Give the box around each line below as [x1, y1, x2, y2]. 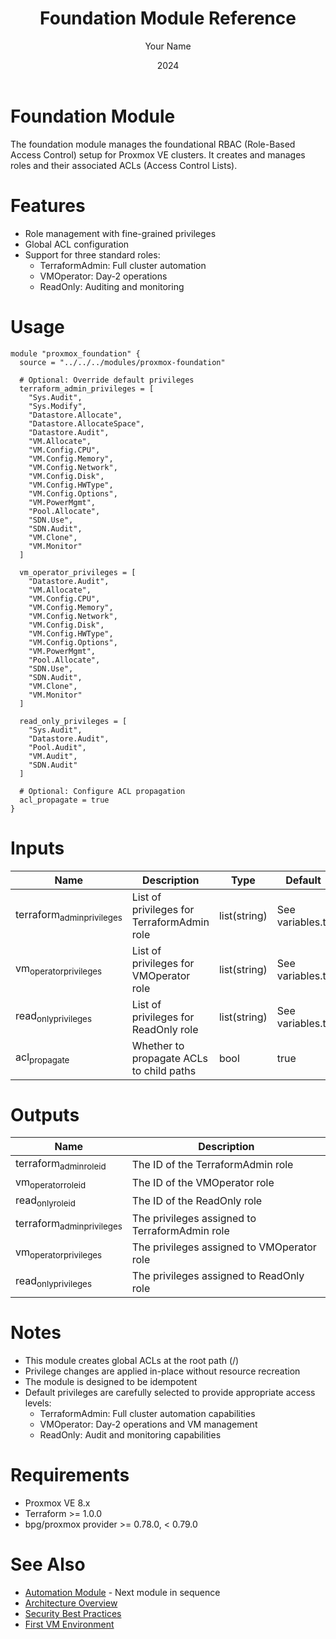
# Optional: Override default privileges [19, 375, 195, 385]
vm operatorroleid [15, 1175, 87, 1191]
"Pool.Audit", [28, 742, 87, 752]
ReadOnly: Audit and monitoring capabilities [39, 1428, 222, 1441]
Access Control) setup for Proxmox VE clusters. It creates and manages [10, 148, 306, 161]
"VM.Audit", [28, 751, 78, 761]
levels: [24, 1397, 52, 1409]
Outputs [10, 1103, 80, 1126]
